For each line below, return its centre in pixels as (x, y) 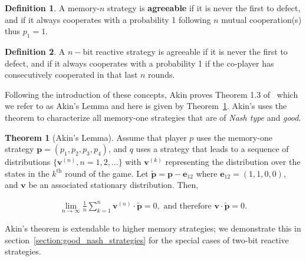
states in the (27, 173)
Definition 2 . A (35, 51)
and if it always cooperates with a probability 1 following (108, 19)
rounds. (162, 75)
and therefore (187, 206)
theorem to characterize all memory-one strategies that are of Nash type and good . (153, 117)
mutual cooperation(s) (261, 19)
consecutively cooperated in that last (71, 75)
